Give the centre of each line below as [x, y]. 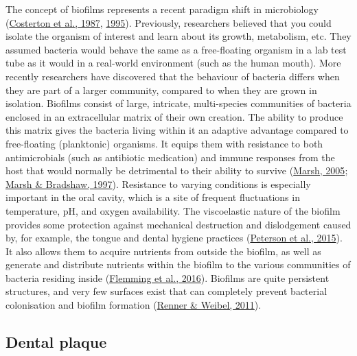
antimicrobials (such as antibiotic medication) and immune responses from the [170, 157]
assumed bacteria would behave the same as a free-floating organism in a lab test [176, 49]
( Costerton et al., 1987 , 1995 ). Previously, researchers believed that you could [169, 22]
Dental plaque [56, 342]
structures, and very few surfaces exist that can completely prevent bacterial [166, 291]
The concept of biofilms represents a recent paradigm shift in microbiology [162, 9]
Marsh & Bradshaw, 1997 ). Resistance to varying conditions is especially [158, 183]
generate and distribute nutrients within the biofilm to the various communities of [178, 264]
